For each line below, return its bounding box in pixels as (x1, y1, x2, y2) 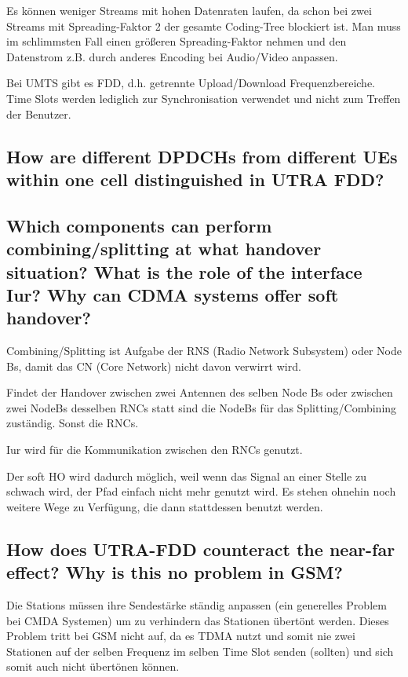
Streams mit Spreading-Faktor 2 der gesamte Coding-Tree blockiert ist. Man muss (6, 17, 401, 34)
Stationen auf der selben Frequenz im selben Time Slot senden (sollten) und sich (6, 642, 394, 659)
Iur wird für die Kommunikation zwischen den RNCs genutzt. (6, 441, 303, 458)
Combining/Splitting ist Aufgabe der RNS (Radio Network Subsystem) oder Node (6, 342, 402, 359)
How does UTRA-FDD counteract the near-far (6, 536, 395, 561)
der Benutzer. (6, 105, 71, 122)
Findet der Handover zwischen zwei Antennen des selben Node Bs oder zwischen (6, 384, 393, 401)
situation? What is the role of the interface (6, 259, 362, 284)
